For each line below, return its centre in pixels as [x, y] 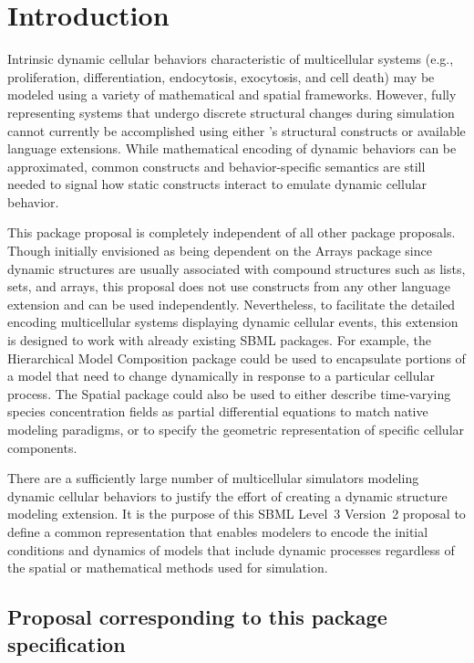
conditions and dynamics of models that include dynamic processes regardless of [231, 549]
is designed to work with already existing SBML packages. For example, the [219, 340]
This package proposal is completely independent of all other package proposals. [232, 232]
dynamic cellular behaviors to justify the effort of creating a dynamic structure [227, 495]
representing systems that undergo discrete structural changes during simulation [231, 112]
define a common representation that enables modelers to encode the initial [218, 531]
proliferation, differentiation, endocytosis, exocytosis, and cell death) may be [221, 76]
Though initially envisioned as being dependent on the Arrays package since [220, 251]
